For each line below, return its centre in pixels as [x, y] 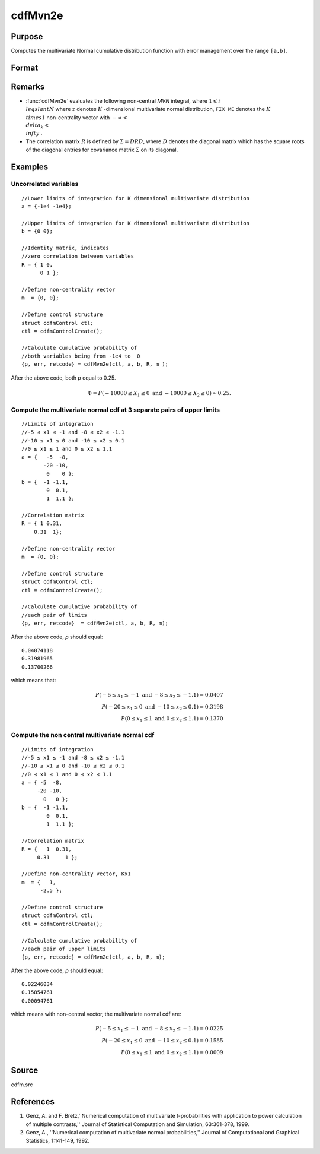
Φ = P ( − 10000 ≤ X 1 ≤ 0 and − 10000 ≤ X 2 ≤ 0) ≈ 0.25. [159, 394]
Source [25, 1071]
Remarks [28, 86]
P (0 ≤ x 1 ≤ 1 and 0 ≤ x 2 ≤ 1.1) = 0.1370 [172, 719]
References [33, 1102]
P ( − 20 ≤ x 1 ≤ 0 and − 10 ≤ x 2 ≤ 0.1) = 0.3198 [162, 708]
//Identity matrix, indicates [65, 248]
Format [25, 67]
